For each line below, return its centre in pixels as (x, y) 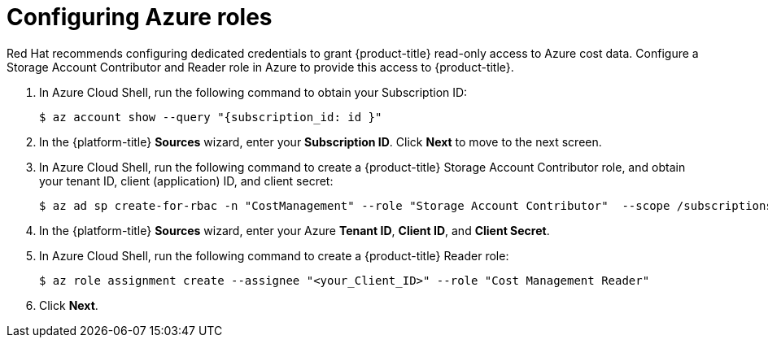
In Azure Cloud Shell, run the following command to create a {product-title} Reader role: (274, 255)
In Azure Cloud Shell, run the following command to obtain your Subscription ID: (253, 92)
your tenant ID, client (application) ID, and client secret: (186, 181)
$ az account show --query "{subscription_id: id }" (211, 117)
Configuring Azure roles (140, 17)
